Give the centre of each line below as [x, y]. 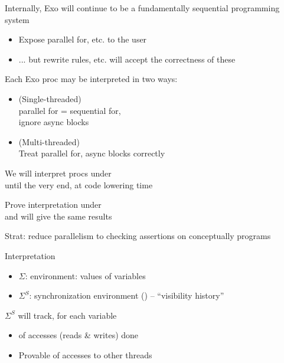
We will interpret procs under [58, 173]
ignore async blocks [54, 122]
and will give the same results [58, 216]
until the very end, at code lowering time [79, 184]
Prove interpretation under [53, 205]
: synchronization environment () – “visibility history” [127, 295]
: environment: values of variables [85, 275]
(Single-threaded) [50, 98]
